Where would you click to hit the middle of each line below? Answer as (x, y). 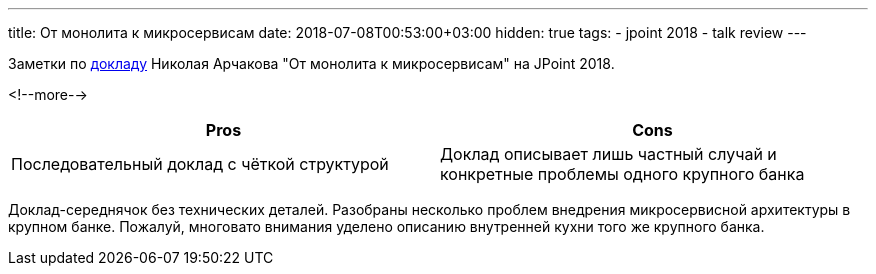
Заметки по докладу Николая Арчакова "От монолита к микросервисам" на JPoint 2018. (311, 63)
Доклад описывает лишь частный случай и (608, 154)
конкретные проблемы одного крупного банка (622, 174)
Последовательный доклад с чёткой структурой (200, 164)
